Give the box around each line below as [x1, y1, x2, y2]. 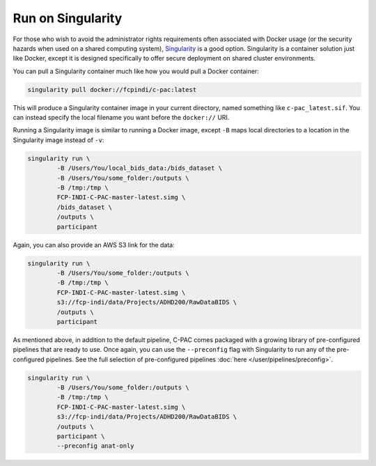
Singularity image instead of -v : [13, 136, 104, 144]
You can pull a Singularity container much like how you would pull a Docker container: [13, 67, 259, 75]
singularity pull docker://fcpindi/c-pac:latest [27, 86, 197, 93]
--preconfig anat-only [56, 442, 135, 450]
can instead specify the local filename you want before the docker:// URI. [13, 114, 230, 122]
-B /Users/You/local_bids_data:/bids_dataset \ [56, 164, 223, 172]
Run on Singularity [13, 10, 123, 26]
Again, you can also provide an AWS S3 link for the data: [13, 240, 175, 249]
